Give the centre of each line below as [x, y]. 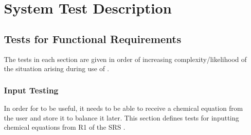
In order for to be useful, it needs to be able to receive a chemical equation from [124, 108]
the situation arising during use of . [57, 68]
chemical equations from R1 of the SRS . [65, 127]
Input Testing [31, 90]
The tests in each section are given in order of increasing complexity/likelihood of [125, 59]
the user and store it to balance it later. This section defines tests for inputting [122, 117]
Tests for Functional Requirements [93, 38]
